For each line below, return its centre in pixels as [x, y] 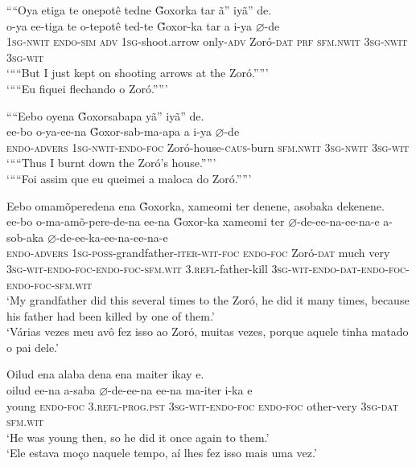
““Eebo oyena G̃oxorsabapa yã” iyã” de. [105, 115]
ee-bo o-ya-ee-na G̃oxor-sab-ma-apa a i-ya [109, 131]
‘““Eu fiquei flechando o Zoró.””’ [87, 88]
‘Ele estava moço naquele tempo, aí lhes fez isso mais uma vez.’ [162, 453]
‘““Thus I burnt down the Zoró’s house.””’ [111, 163]
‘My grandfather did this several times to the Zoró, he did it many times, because [208, 300]
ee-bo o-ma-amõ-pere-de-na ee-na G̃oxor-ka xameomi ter [146, 221]
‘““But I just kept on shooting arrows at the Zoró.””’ [138, 73]
